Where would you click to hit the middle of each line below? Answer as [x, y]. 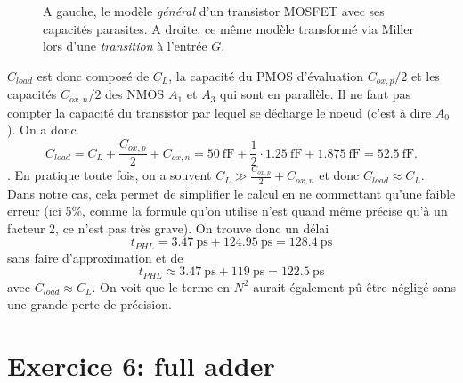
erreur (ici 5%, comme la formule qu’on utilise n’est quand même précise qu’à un [227, 211]
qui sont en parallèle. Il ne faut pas [315, 94]
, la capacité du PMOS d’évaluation [266, 75]
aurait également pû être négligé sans [354, 286]
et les [425, 75]
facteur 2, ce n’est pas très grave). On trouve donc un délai [168, 228]
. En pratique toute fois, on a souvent [110, 175]
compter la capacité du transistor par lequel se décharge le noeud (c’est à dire [219, 112]
